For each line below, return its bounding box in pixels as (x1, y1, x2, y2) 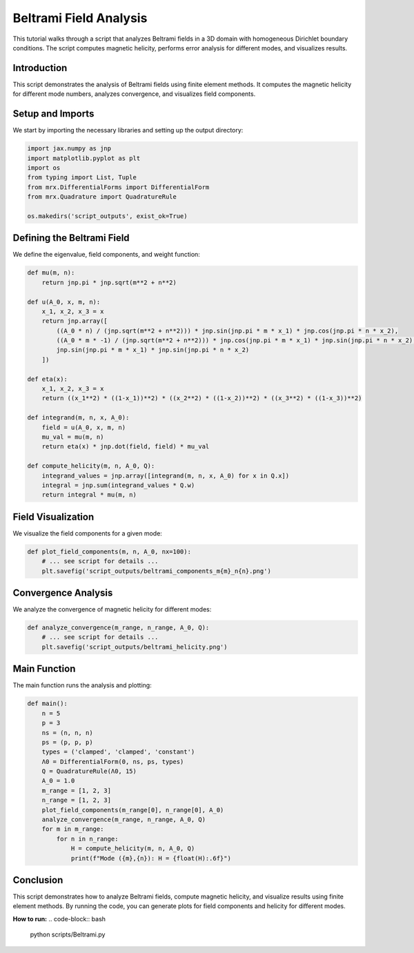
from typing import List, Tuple (27, 173, 137, 181)
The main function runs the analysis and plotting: (12, 681, 152, 689)
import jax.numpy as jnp (27, 145, 112, 153)
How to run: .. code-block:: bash (12, 914, 106, 923)
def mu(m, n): (27, 269, 75, 277)
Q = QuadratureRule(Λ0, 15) (41, 767, 137, 776)
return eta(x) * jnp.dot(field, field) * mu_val (41, 442, 210, 451)
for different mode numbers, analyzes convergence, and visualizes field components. (12, 90, 256, 98)
